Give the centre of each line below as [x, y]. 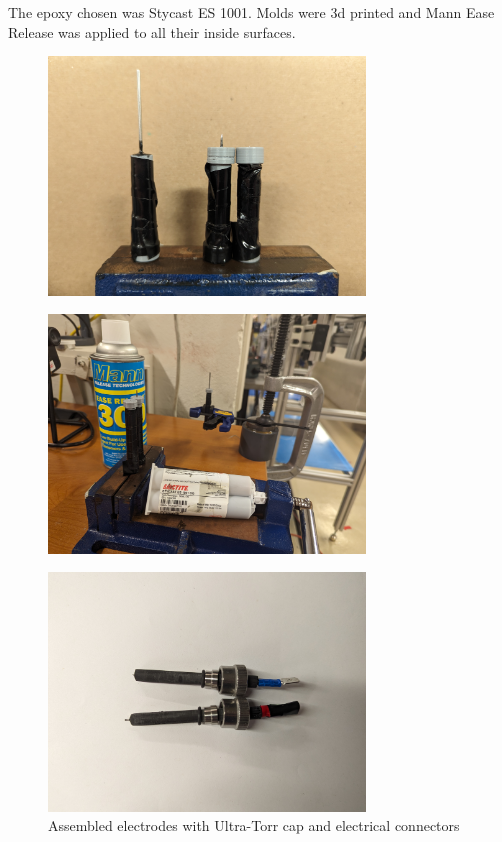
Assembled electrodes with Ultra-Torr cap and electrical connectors [254, 825]
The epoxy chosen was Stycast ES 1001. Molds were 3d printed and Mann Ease [251, 12]
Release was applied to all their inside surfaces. [152, 31]
